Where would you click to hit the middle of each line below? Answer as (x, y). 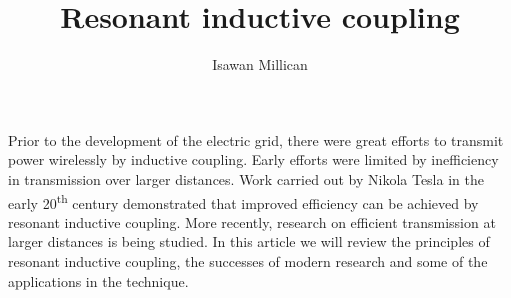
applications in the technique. (98, 280)
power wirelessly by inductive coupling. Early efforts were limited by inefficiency (253, 159)
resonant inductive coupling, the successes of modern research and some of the (248, 260)
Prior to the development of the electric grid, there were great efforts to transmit (256, 139)
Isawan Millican (260, 64)
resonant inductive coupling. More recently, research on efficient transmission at (252, 221)
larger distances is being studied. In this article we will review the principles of (249, 241)
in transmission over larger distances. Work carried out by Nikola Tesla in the (246, 178)
